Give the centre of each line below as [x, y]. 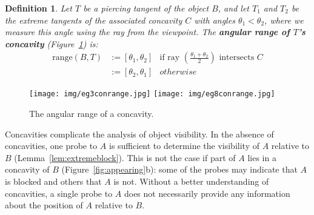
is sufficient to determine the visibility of [184, 146]
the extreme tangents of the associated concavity [94, 20]
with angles [215, 20]
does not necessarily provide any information [207, 193]
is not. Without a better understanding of [191, 181]
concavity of [27, 169]
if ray [170, 58]
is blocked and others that [53, 181]
